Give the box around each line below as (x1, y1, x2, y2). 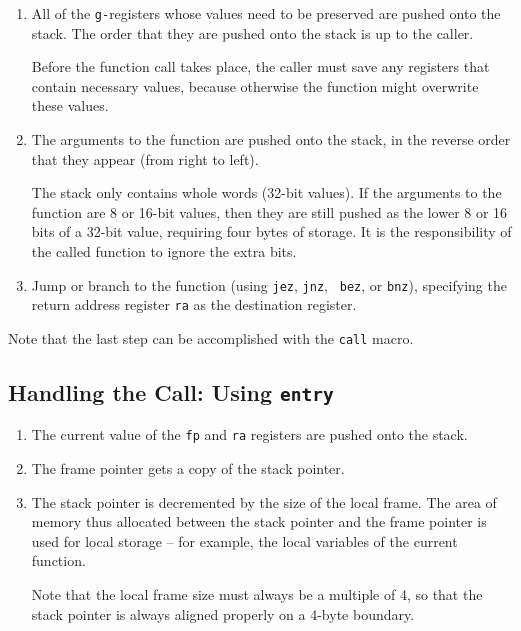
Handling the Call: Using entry (8, 376, 334, 407)
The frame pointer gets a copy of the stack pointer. (31, 458, 345, 478)
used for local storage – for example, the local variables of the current (31, 530, 458, 551)
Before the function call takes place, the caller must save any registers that (31, 56, 490, 77)
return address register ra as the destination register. (31, 294, 357, 315)
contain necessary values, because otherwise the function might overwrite (31, 75, 479, 96)
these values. (31, 95, 109, 116)
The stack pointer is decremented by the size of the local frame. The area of (31, 491, 497, 512)
